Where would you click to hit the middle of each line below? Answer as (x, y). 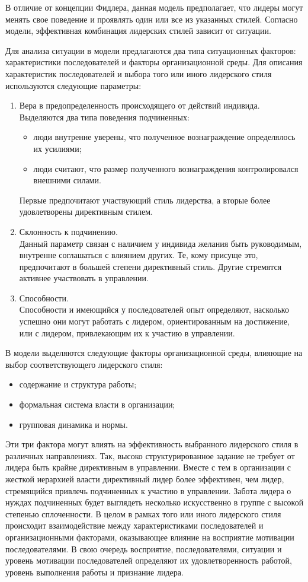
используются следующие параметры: (73, 85)
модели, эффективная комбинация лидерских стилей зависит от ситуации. (138, 31)
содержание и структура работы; (78, 384)
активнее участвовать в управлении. (84, 278)
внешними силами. (67, 180)
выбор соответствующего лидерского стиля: (84, 364)
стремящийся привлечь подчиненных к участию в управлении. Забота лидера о (148, 490)
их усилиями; (57, 148)
